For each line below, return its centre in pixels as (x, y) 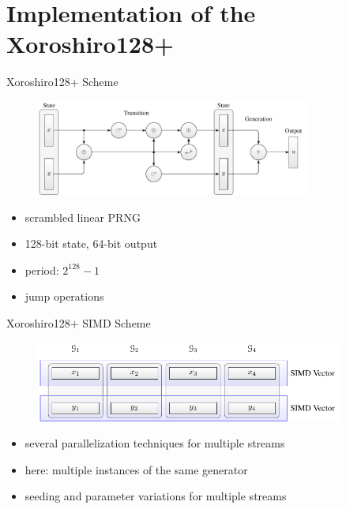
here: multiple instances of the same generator (136, 469)
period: (42, 269)
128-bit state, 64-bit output (91, 243)
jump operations (64, 296)
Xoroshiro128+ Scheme (62, 82)
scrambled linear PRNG (83, 217)
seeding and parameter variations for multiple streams (156, 496)
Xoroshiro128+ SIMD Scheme (79, 322)
